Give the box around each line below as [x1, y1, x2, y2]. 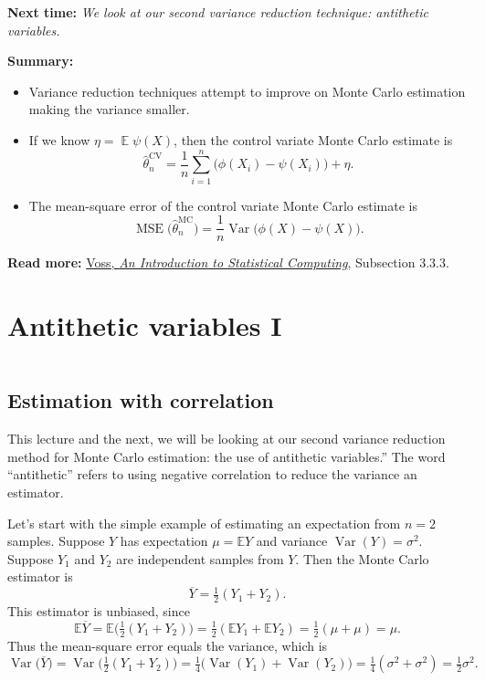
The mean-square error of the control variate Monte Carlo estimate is [28, 195, 417, 215]
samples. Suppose [7, 531, 105, 550]
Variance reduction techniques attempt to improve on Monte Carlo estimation [28, 81, 466, 100]
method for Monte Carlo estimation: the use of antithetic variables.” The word [7, 446, 446, 466]
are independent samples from [116, 549, 284, 568]
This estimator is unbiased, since [7, 602, 190, 621]
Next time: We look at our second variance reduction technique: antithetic [7, 3, 428, 21]
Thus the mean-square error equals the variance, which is [7, 635, 328, 655]
